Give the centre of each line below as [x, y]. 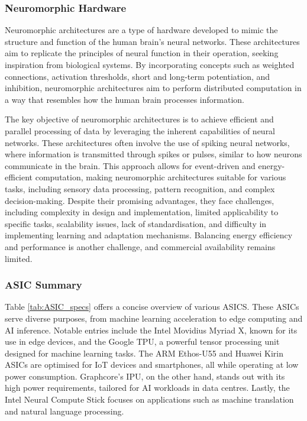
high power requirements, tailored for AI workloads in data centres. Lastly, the [147, 388]
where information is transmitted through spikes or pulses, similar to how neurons [153, 154]
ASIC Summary [43, 285]
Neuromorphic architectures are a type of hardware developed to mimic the [141, 30]
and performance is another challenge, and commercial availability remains [140, 246]
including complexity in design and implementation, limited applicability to [142, 212]
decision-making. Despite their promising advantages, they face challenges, [140, 200]
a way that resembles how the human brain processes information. [125, 99]
